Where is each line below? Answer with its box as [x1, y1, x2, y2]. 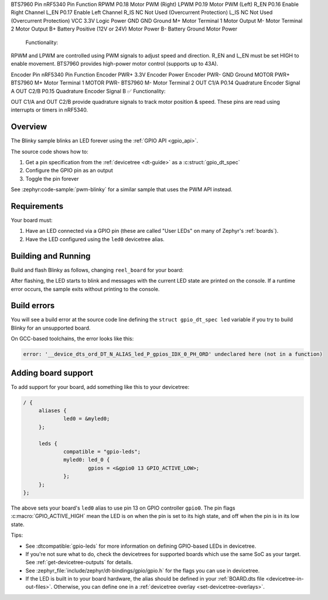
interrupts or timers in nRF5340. [11, 106, 88, 114]
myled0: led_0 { [63, 456, 110, 463]
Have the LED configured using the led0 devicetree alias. [25, 235, 165, 243]
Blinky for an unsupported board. [11, 324, 91, 331]
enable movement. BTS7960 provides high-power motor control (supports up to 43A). [11, 60, 218, 67]
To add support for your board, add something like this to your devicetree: [11, 383, 190, 390]
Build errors [11, 301, 55, 311]
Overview [11, 122, 47, 132]
